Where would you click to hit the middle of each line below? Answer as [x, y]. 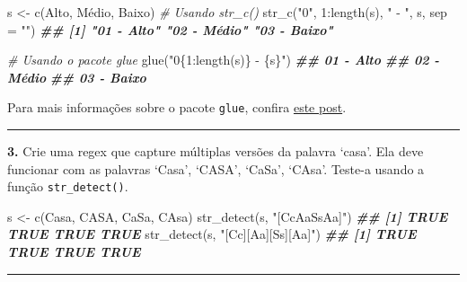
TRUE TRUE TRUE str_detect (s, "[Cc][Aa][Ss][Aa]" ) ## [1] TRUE [212, 234]
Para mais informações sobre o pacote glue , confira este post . [177, 107]
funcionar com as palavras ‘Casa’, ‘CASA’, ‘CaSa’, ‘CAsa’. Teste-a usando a [216, 168]
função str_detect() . [68, 186]
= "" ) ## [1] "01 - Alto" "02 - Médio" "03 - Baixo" [170, 29]
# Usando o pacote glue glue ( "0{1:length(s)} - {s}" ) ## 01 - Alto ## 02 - [224, 60]
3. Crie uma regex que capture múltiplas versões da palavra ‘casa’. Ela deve [216, 151]
